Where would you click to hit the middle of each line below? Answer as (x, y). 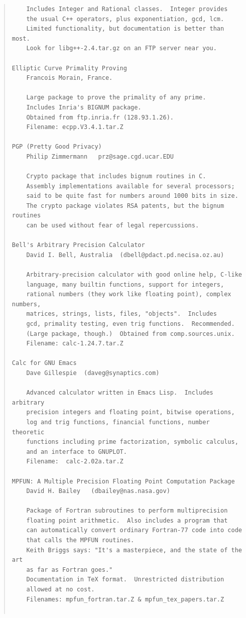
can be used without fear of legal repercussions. (113, 226)
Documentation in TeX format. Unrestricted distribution (125, 580)
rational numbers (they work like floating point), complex (129, 294)
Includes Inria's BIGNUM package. (84, 107)
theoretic (28, 432)
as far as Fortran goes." (70, 570)
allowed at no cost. (60, 590)
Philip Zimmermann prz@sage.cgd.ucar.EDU (100, 156)
